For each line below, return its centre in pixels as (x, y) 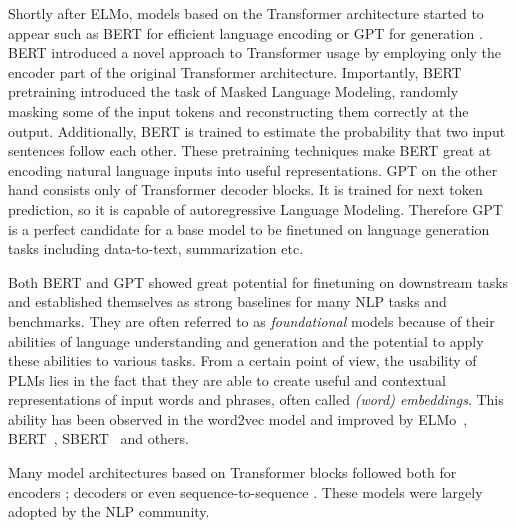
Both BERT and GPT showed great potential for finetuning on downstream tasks (258, 281)
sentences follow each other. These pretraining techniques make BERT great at (250, 150)
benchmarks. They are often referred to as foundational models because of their (251, 320)
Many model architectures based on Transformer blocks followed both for (232, 472)
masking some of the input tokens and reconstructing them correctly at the (238, 110)
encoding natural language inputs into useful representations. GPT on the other (253, 169)
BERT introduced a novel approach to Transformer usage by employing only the (254, 52)
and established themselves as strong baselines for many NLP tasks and (227, 301)
